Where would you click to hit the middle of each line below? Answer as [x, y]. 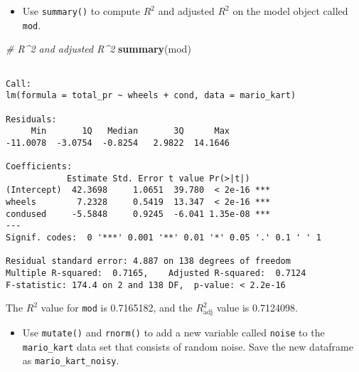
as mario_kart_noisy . [71, 360]
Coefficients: [39, 167]
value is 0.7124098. [257, 308]
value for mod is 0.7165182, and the [117, 308]
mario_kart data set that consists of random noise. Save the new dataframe [188, 346]
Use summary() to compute [81, 11]
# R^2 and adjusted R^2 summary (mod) [98, 49]
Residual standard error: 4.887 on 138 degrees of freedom [148, 261]
